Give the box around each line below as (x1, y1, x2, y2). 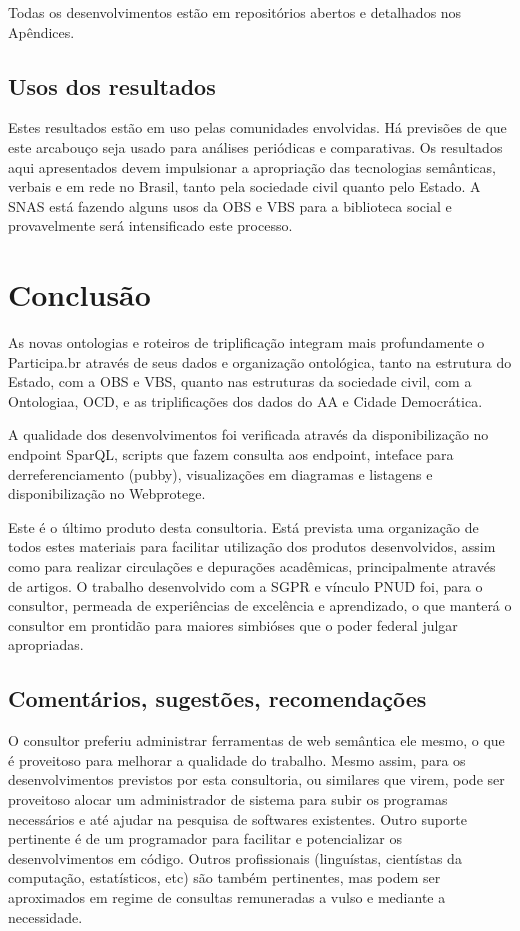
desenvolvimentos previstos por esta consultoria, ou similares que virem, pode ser (8, 769, 505, 790)
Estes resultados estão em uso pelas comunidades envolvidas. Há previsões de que (8, 117, 507, 138)
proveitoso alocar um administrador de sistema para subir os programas (8, 788, 448, 809)
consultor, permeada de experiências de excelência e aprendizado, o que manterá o (8, 595, 512, 616)
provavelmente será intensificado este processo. (8, 215, 293, 236)
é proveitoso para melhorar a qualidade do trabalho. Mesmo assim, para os (8, 749, 466, 770)
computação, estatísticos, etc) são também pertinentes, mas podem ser (8, 867, 441, 888)
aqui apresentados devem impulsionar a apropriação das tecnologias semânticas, (8, 156, 496, 177)
